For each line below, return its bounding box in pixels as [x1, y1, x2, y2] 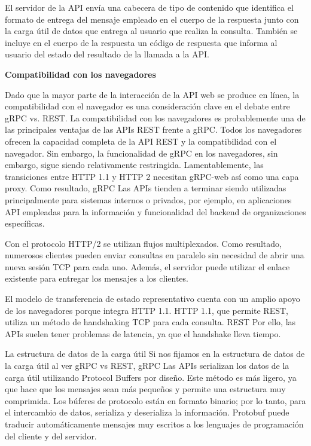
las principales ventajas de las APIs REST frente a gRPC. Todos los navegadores [5, 123, 302, 136]
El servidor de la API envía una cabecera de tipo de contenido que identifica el [5, 1, 294, 13]
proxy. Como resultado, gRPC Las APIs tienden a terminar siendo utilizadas [5, 182, 286, 194]
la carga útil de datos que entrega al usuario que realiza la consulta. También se [5, 25, 298, 37]
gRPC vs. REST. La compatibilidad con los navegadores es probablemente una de [5, 111, 306, 124]
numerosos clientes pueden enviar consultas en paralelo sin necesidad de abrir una [5, 249, 304, 261]
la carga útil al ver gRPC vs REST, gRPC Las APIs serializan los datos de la [5, 359, 289, 372]
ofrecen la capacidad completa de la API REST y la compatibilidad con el [5, 135, 277, 147]
